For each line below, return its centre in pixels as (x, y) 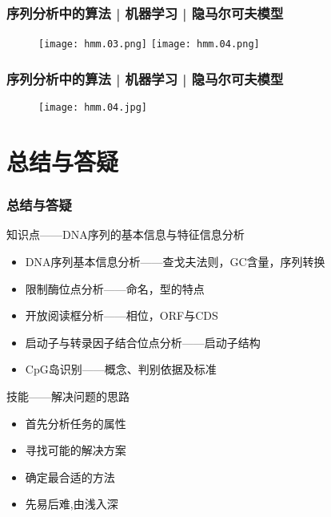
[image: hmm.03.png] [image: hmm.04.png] (149, 44)
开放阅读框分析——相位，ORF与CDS (122, 315)
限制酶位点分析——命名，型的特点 (115, 288)
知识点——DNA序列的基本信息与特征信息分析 (126, 234)
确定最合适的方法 (70, 477)
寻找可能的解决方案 (76, 450)
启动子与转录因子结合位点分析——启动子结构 (143, 342)
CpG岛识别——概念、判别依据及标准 (121, 369)
